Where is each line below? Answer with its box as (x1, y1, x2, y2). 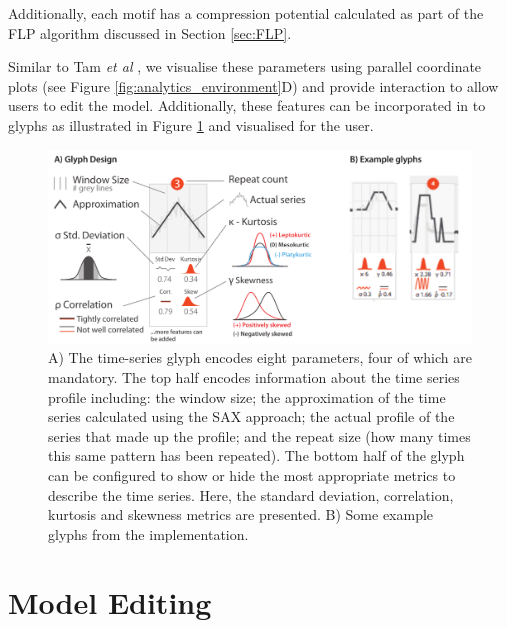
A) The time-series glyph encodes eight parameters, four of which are (48, 347, 472, 368)
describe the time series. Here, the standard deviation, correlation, (48, 484, 454, 505)
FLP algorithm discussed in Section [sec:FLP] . (8, 22, 292, 43)
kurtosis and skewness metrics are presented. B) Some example (48, 504, 434, 525)
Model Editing (8, 582, 212, 623)
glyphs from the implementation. (48, 523, 249, 544)
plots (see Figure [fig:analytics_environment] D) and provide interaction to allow (8, 75, 499, 96)
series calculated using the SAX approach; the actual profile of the (48, 406, 455, 427)
